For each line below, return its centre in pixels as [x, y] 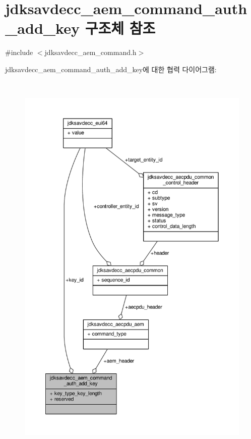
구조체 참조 [120, 28]
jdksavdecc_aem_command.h [90, 52]
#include [19, 52]
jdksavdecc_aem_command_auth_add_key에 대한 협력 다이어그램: [111, 69]
